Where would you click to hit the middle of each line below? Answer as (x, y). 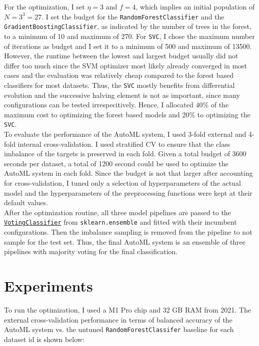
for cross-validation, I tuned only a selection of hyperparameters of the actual (122, 183)
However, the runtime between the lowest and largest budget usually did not (121, 56)
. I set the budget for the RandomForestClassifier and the (133, 16)
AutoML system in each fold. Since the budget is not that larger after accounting (128, 173)
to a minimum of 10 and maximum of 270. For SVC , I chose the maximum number (129, 36)
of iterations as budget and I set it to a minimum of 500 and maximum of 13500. (128, 46)
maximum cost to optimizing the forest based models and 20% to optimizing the (127, 114)
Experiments (48, 286)
